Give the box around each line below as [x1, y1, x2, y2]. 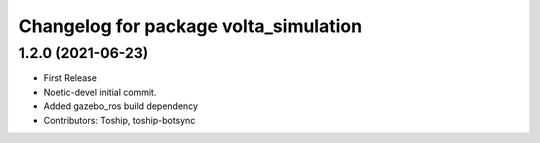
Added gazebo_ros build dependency [43, 100, 199, 112]
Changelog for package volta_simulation [18, 15, 363, 37]
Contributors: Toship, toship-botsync [43, 114, 196, 126]
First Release [43, 72, 97, 84]
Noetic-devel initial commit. [43, 86, 157, 98]
